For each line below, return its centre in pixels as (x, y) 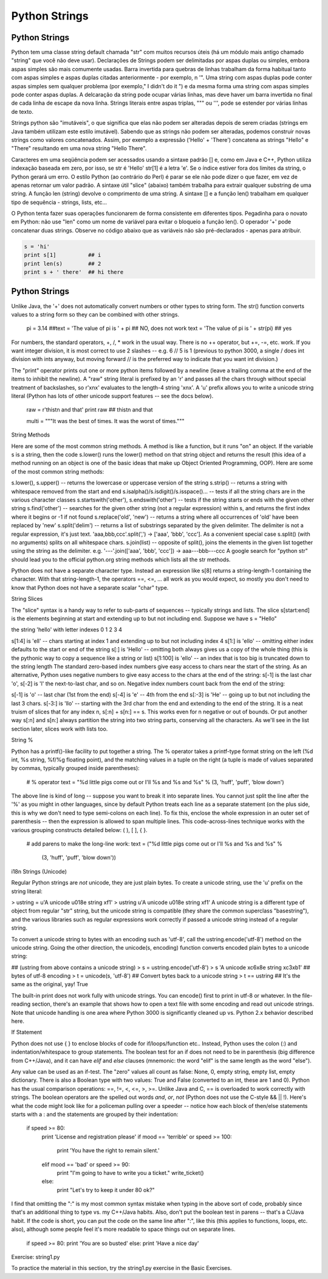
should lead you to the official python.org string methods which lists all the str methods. (121, 559)
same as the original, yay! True (50, 984)
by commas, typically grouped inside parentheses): (75, 768)
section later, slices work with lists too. (60, 729)
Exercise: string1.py (36, 1257)
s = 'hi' (37, 246)
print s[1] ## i (63, 255)
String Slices (27, 599)
